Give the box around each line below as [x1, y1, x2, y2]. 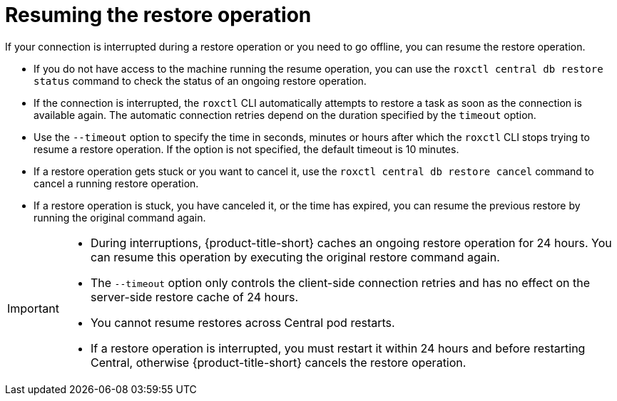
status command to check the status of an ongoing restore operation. [34, 74, 367, 87]
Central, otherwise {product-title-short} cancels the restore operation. [90, 355, 466, 370]
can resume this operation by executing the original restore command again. [90, 249, 500, 264]
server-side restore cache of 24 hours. [90, 289, 299, 304]
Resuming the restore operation [5, 3, 312, 27]
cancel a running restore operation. [34, 177, 199, 189]
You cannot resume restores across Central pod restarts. [90, 315, 395, 330]
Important [7, 301, 59, 316]
